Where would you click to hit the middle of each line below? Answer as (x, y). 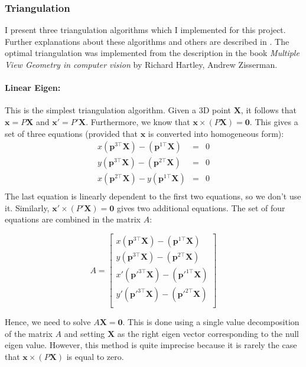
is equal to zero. (95, 357)
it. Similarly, (27, 207)
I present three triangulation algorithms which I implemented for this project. (145, 30)
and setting (84, 333)
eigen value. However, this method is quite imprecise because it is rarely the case (151, 345)
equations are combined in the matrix (73, 219)
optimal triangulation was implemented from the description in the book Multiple (152, 53)
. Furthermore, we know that (138, 121)
